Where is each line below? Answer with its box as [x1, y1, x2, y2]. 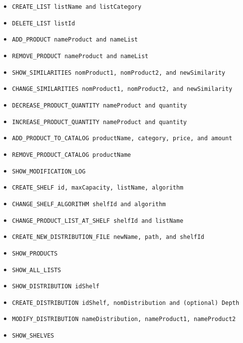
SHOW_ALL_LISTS [12, 266, 61, 274]
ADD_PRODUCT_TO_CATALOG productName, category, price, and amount [12, 135, 232, 142]
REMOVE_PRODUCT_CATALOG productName [12, 151, 131, 158]
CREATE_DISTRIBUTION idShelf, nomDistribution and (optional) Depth [12, 299, 240, 306]
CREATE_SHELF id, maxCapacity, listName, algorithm [12, 184, 183, 192]
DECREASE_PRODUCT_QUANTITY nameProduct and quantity [12, 102, 187, 109]
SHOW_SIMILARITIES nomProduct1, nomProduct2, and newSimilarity [12, 69, 225, 76]
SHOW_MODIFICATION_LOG [12, 168, 86, 175]
